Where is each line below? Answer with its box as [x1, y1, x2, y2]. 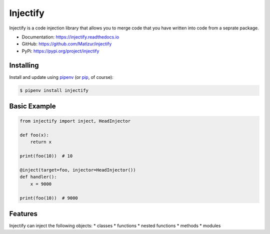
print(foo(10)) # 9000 [19, 195, 78, 201]
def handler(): [19, 174, 57, 180]
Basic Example [9, 102, 56, 111]
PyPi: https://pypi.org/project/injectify [21, 48, 99, 54]
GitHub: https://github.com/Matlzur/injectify [21, 41, 112, 47]
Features [9, 210, 37, 218]
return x [30, 139, 52, 145]
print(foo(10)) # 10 [19, 153, 73, 159]
